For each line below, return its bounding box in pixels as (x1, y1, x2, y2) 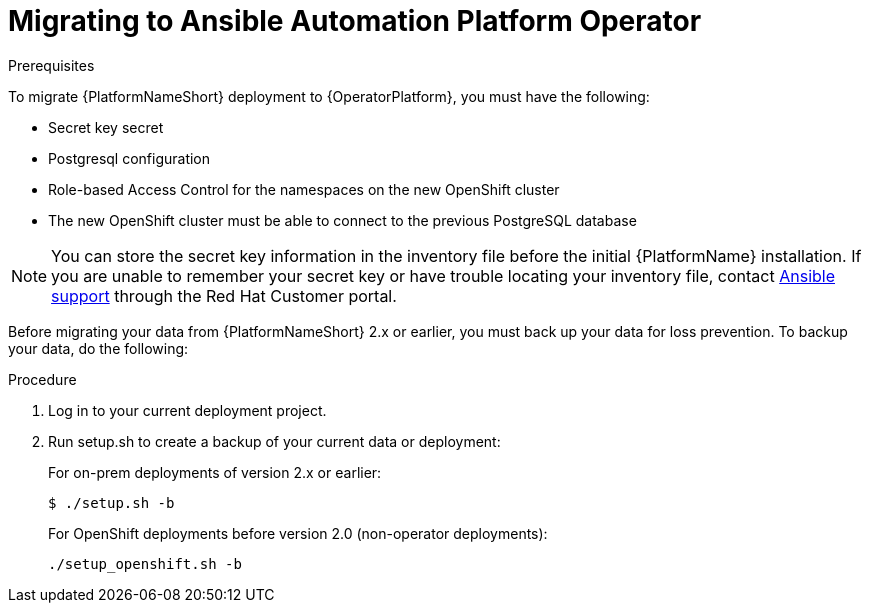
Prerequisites (8, 56, 95, 74)
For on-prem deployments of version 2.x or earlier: (48, 463, 382, 481)
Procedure (8, 370, 77, 388)
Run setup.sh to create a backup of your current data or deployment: (48, 432, 501, 450)
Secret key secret (48, 118, 164, 136)
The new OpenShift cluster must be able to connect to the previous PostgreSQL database (48, 211, 637, 229)
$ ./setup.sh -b (48, 494, 175, 511)
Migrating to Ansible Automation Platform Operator (8, 4, 702, 38)
